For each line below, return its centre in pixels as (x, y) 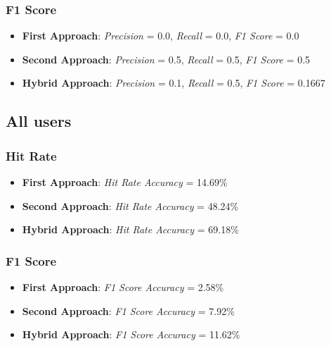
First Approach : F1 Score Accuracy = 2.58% (123, 287)
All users (39, 121)
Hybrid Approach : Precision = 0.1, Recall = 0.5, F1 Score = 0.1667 (174, 83)
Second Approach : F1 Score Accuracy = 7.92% (128, 310)
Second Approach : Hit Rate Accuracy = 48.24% (130, 205)
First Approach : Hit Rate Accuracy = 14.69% (125, 182)
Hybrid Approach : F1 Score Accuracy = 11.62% (131, 334)
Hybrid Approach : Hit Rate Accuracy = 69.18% (130, 229)
